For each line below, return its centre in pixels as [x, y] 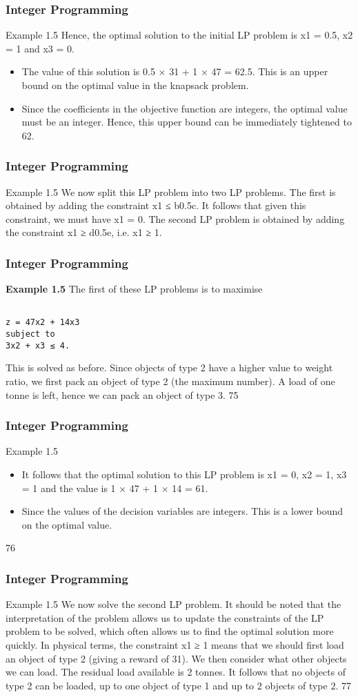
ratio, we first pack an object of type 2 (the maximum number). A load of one [170, 381]
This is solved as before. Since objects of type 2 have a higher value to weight [169, 367]
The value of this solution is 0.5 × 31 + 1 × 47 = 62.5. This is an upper [175, 71]
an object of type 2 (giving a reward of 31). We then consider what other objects [176, 658]
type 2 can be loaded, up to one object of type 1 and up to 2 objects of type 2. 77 [178, 685]
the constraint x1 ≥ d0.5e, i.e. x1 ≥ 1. [84, 232]
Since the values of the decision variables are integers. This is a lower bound [182, 511]
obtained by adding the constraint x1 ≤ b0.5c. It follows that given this [156, 205]
